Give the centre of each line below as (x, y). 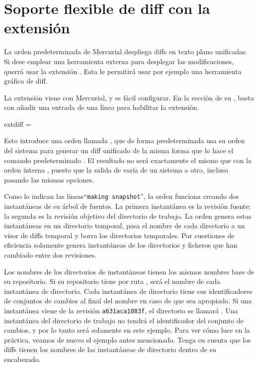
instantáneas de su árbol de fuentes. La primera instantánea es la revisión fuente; (128, 206)
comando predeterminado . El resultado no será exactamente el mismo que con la (128, 160)
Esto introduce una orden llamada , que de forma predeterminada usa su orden (125, 140)
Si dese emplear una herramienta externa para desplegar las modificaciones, (119, 61)
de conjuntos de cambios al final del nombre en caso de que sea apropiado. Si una (128, 301)
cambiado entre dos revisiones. (50, 255)
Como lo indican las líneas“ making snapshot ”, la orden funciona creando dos (122, 196)
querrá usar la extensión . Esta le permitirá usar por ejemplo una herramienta (123, 71)
